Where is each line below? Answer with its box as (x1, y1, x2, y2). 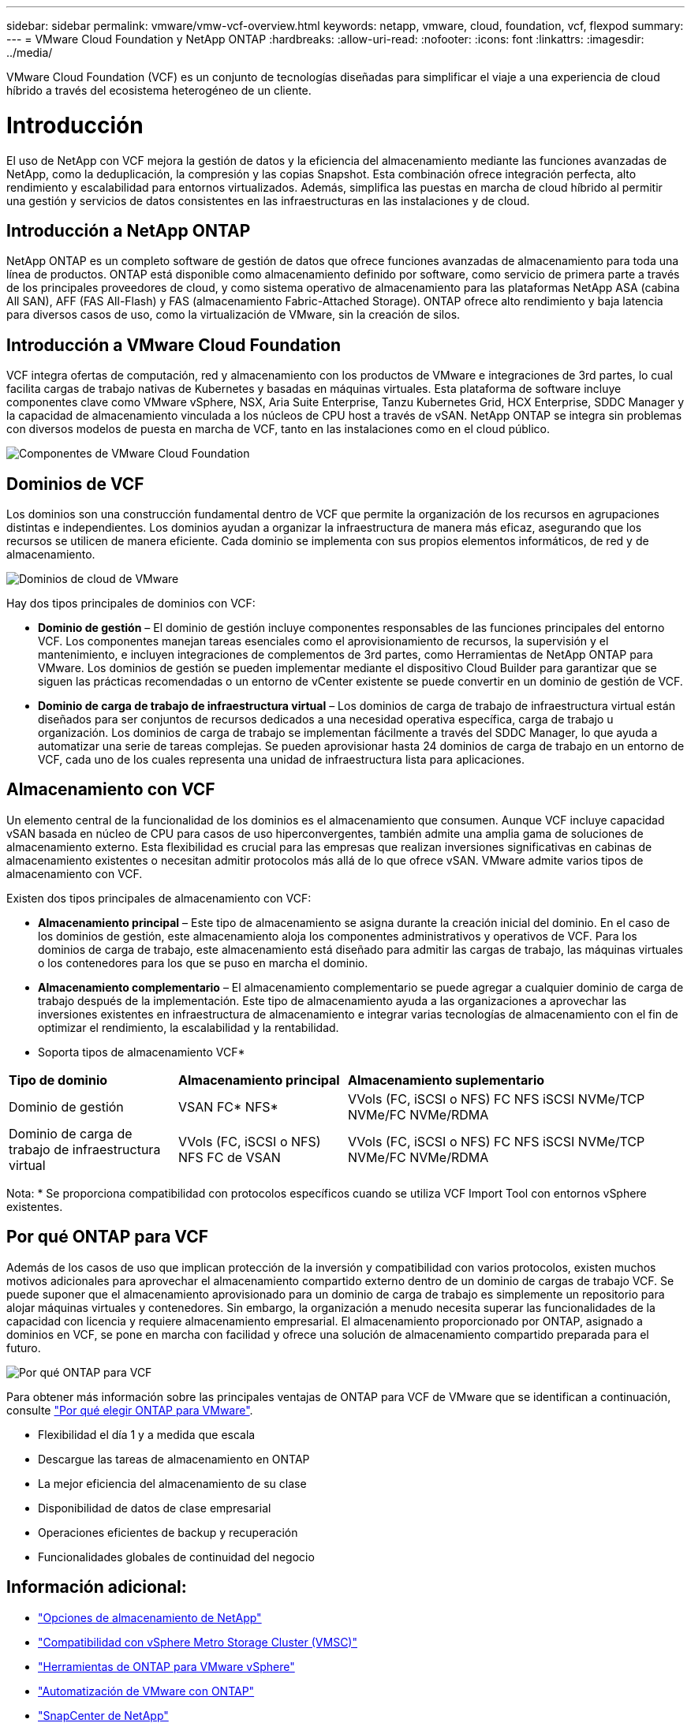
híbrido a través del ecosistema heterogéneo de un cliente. (6, 84, 312, 97)
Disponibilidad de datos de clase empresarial (38, 1501, 271, 1515)
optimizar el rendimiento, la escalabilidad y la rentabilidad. (38, 1020, 339, 1034)
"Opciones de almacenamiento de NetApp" (38, 1610, 262, 1624)
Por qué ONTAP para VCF (6, 1227, 208, 1247)
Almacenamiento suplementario (348, 1071, 545, 1088)
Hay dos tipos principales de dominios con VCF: (6, 596, 256, 611)
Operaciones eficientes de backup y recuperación (38, 1525, 298, 1539)
